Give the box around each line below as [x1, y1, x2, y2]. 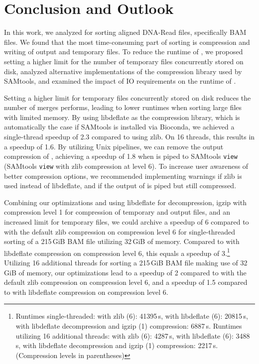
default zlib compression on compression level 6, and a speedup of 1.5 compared [4, 277, 248, 287]
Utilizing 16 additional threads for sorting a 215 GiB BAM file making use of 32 [4, 257, 248, 267]
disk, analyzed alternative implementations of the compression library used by [4, 66, 242, 76]
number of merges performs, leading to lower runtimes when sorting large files [4, 102, 242, 113]
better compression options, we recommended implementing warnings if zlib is [4, 170, 242, 181]
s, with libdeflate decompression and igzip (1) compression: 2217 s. [15, 340, 218, 351]
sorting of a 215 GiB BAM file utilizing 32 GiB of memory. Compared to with [4, 236, 240, 246]
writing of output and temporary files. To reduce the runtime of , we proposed [4, 46, 243, 57]
